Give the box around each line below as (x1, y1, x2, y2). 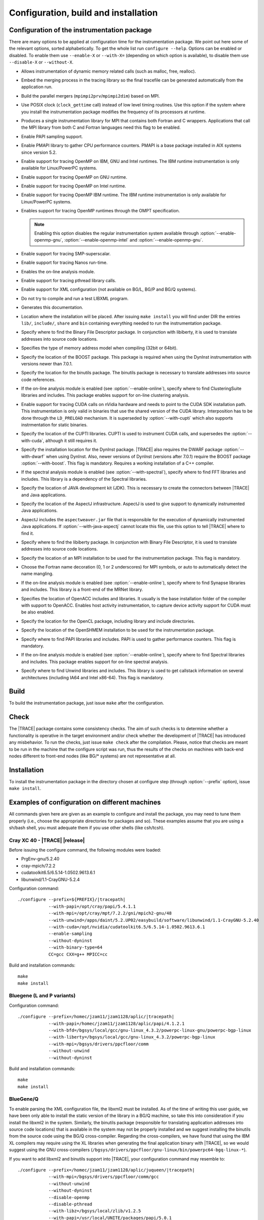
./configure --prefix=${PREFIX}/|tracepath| (18, 897, 126, 902)
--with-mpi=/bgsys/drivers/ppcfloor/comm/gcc (48, 1174, 159, 1179)
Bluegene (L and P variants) (9, 992, 75, 999)
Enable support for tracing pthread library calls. (21, 278, 116, 283)
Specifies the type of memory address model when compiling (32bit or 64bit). (21, 345, 178, 351)
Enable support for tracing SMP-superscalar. (21, 250, 111, 256)
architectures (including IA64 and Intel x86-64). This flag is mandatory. (21, 674, 164, 680)
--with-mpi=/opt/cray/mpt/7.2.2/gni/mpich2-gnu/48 (48, 911, 172, 916)
